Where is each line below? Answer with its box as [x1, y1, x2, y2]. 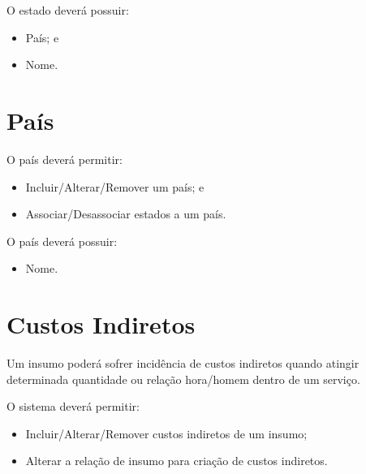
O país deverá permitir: [6, 150, 123, 167]
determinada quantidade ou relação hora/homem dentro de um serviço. [6, 370, 360, 387]
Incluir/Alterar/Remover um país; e [25, 178, 205, 195]
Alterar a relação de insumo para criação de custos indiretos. [25, 452, 328, 469]
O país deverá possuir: [6, 232, 118, 249]
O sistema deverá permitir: [6, 398, 140, 415]
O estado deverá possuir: [6, 2, 129, 18]
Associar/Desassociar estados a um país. [25, 205, 226, 222]
